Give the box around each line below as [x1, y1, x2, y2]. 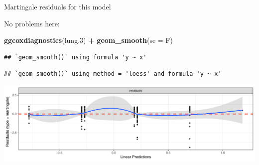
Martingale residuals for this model [4, 1, 111, 11]
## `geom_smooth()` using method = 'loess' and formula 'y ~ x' [4, 70, 222, 78]
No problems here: [4, 18, 60, 28]
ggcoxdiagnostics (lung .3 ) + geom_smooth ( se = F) [4, 35, 173, 45]
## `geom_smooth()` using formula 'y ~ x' [4, 53, 147, 61]
